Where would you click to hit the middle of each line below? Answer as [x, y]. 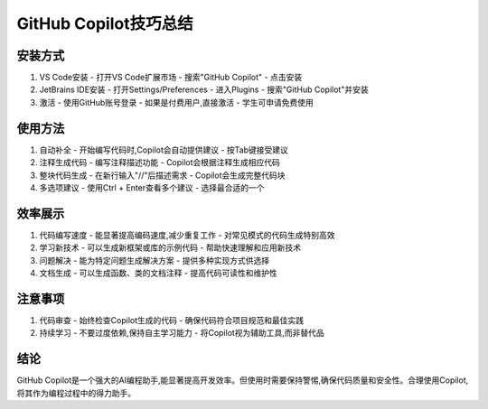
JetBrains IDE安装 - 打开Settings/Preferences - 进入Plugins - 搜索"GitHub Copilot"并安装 [204, 89]
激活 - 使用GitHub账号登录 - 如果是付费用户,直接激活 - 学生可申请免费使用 [176, 102]
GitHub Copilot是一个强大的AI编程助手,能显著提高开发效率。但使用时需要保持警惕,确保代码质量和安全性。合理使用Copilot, [243, 380]
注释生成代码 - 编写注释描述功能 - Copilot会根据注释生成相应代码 [160, 163]
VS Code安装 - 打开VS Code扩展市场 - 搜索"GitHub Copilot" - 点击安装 [171, 78]
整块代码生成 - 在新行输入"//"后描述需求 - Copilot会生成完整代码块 [162, 175]
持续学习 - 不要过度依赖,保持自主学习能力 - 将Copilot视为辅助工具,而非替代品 [182, 333]
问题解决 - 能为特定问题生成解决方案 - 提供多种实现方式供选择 [155, 260]
